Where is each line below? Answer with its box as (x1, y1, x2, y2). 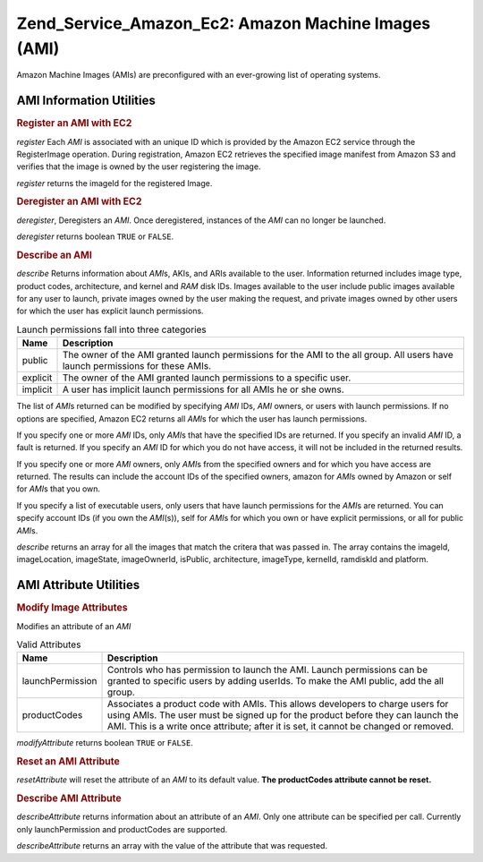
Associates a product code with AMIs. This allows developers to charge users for (107, 698, 449, 711)
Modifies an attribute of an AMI (16, 620, 131, 631)
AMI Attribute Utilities (16, 577, 140, 593)
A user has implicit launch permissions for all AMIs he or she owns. (62, 383, 344, 396)
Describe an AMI (16, 249, 93, 261)
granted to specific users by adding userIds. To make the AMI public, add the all (107, 675, 445, 687)
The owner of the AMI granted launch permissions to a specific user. (62, 371, 352, 384)
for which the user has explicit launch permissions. (16, 305, 205, 317)
